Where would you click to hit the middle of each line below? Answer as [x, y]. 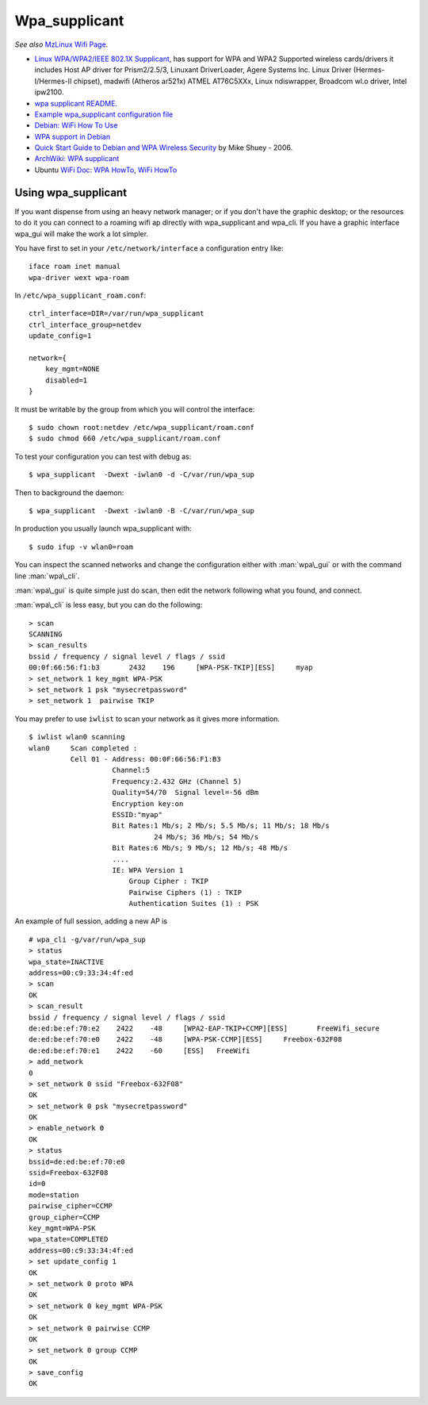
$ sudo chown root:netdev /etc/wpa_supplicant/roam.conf [142, 427]
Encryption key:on [148, 804]
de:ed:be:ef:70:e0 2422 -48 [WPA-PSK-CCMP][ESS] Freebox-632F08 [185, 1040]
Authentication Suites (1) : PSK [194, 904]
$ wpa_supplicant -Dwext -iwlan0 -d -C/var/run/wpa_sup [142, 475]
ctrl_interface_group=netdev [85, 324]
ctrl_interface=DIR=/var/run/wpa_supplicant [117, 314]
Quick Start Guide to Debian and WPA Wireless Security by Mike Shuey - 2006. [164, 148]
